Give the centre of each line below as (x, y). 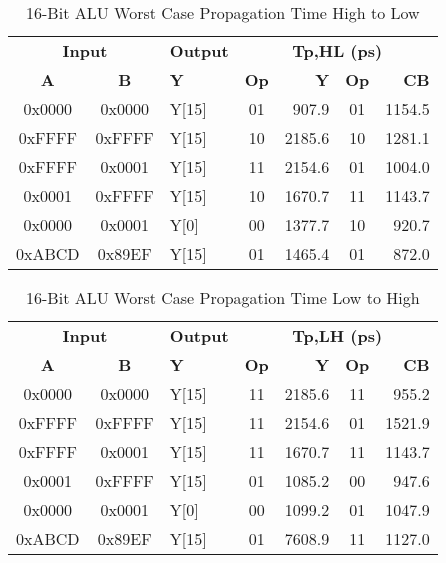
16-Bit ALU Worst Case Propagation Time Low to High (223, 297)
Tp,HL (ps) (337, 50)
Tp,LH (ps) (337, 335)
